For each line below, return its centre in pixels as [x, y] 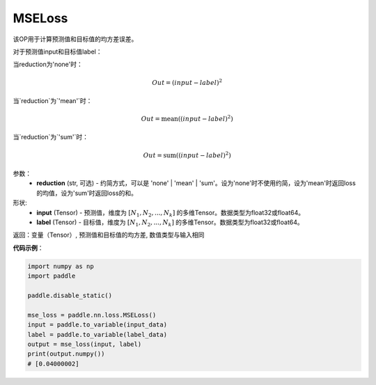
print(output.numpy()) [66, 354]
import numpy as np [61, 266]
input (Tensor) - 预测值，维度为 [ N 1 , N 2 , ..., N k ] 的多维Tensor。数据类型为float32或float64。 [171, 213]
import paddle [52, 276]
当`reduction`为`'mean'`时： [53, 100]
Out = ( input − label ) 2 [187, 82]
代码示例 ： [28, 248]
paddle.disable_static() [70, 295]
